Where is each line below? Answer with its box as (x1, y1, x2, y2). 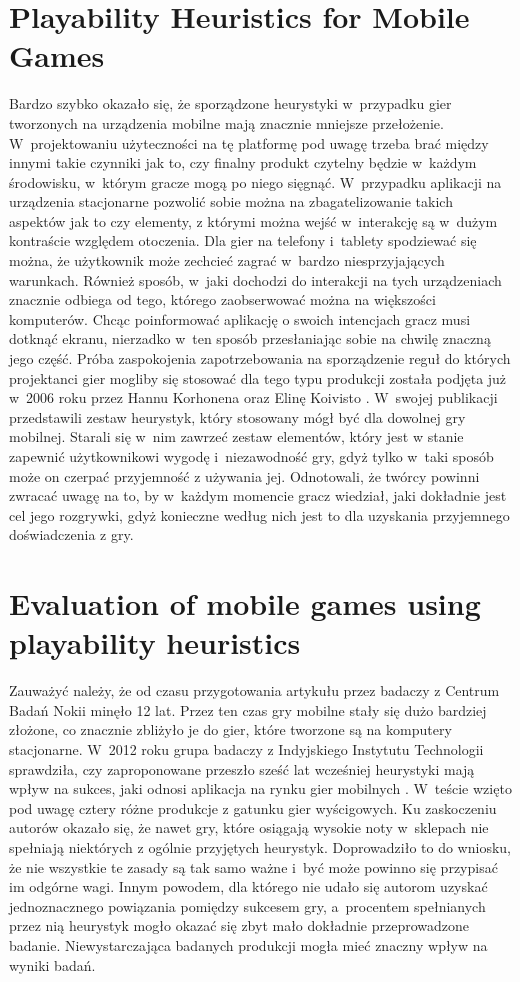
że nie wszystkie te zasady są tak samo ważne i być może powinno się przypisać (9, 856, 498, 877)
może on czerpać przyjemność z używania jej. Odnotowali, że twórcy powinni (9, 465, 480, 486)
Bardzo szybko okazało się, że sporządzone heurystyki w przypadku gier (9, 93, 452, 114)
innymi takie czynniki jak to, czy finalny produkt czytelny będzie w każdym (9, 152, 477, 173)
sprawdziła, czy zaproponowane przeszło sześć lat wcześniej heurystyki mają (9, 758, 475, 779)
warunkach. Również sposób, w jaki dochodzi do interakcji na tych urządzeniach (9, 269, 502, 290)
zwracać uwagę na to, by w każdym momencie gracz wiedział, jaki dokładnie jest (9, 485, 507, 506)
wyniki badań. (9, 954, 96, 975)
